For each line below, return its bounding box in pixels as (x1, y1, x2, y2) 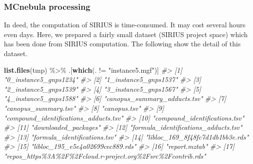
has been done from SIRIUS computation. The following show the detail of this (4, 39, 241, 49)
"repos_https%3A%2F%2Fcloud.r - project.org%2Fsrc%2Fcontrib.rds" (4, 150, 206, 161)
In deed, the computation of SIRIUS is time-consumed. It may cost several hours (4, 20, 246, 30)
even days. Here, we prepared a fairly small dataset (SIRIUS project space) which (4, 29, 248, 39)
